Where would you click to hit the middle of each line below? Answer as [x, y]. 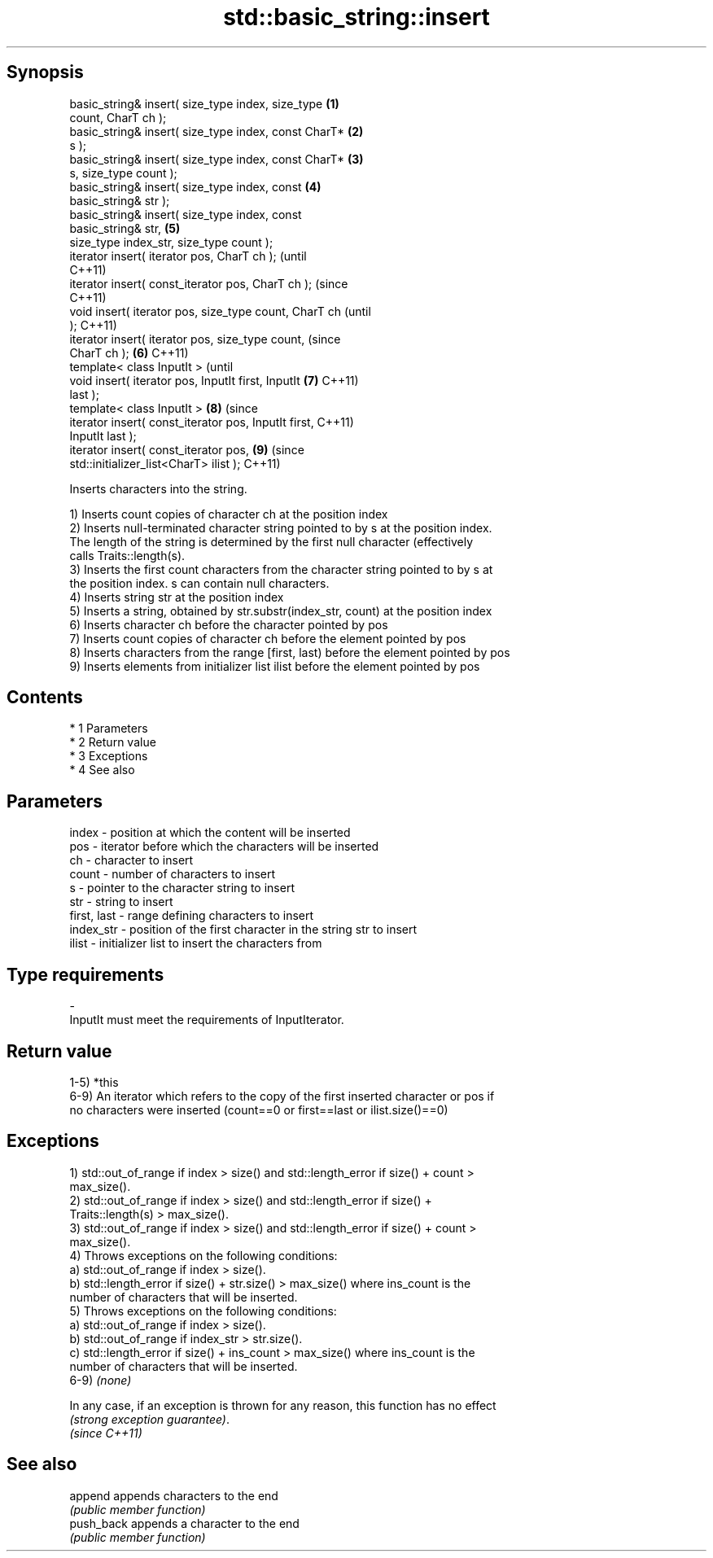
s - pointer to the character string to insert [182, 888]
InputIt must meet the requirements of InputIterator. [207, 1020]
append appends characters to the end [174, 1495]
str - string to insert [121, 902]
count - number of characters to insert [173, 874]
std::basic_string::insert [356, 17]
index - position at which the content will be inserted [210, 833]
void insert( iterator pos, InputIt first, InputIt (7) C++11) [214, 380]
